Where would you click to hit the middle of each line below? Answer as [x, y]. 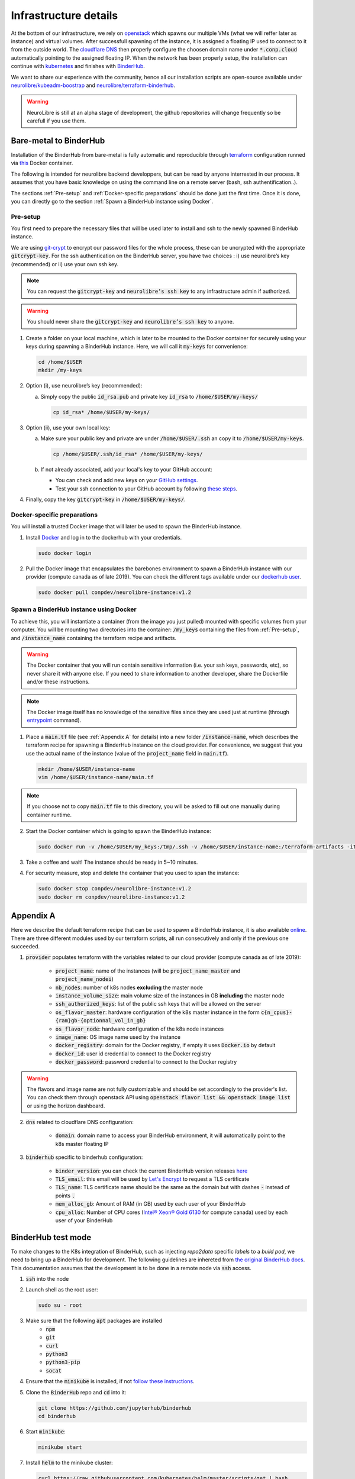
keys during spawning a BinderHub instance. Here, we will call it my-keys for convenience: [137, 346]
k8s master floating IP [82, 1144]
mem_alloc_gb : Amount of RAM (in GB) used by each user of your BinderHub [150, 1204]
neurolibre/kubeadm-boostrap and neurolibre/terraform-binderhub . [93, 85]
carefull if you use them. [57, 121]
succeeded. [25, 947]
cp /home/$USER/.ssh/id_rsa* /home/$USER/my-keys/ [128, 454]
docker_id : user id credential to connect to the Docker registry [133, 1054]
